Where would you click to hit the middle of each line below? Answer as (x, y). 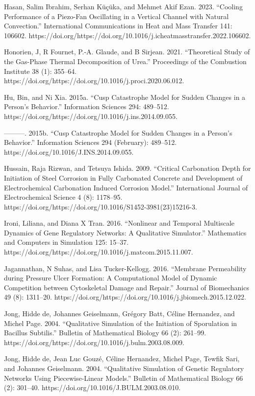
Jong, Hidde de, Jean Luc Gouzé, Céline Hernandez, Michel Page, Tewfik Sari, (122, 359)
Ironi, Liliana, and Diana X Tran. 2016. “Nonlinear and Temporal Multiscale (119, 223)
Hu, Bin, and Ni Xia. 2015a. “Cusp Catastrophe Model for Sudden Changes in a (125, 97)
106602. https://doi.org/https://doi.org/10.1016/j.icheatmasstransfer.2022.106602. (127, 35)
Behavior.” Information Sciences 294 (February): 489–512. (90, 142)
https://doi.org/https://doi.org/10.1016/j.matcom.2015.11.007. (99, 252)
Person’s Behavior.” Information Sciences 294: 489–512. (87, 106)
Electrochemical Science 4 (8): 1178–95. (63, 197)
